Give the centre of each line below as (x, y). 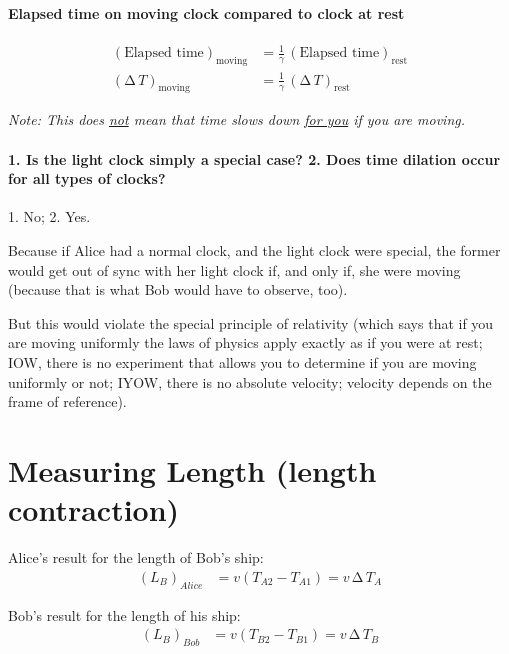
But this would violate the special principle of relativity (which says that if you (251, 322)
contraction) (94, 509)
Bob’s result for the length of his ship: (124, 614)
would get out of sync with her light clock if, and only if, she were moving (234, 269)
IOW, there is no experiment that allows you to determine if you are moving (242, 362)
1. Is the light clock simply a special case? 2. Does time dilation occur (254, 158)
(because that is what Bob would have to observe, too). (178, 289)
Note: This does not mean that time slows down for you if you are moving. (237, 119)
